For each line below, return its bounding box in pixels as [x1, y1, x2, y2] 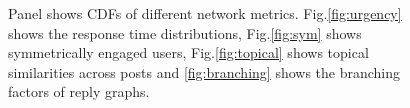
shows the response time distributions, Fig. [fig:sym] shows [8, 22, 362, 43]
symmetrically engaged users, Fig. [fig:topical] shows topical [8, 42, 369, 63]
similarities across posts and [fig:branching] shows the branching [8, 61, 401, 82]
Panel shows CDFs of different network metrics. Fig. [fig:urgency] [8, 3, 402, 23]
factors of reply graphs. [8, 81, 150, 102]
